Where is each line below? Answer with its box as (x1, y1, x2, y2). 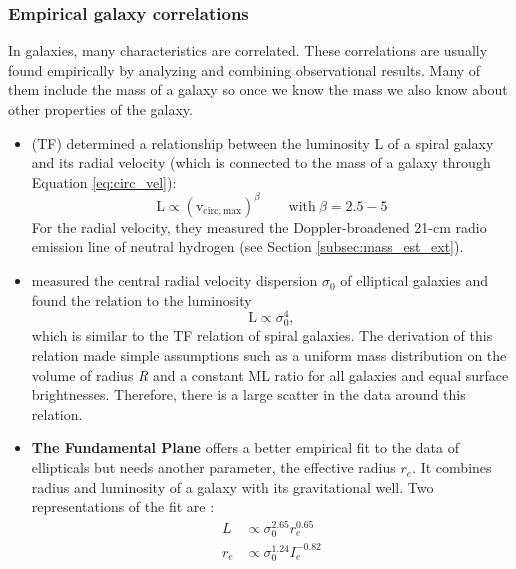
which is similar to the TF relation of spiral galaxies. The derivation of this (31, 325, 493, 346)
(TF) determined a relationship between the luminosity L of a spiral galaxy (31, 132, 494, 153)
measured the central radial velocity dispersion (31, 270, 318, 291)
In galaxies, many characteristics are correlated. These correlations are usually (8, 40, 488, 61)
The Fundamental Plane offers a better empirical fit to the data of (31, 437, 459, 458)
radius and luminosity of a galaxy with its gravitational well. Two (31, 476, 434, 497)
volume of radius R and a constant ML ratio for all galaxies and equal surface (31, 364, 509, 385)
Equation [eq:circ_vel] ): (31, 171, 177, 192)
